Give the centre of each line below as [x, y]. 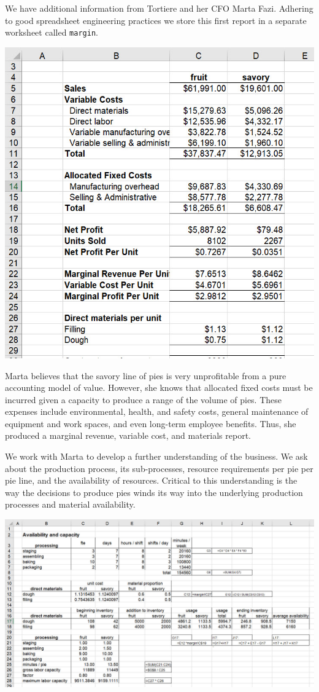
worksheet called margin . [52, 32]
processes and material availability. [70, 504]
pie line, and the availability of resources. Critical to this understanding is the [151, 480]
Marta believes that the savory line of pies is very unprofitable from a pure [146, 375]
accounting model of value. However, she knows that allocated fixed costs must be [159, 387]
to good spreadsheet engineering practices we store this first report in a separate [156, 20]
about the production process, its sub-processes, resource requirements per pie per [159, 468]
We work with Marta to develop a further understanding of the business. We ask [156, 456]
